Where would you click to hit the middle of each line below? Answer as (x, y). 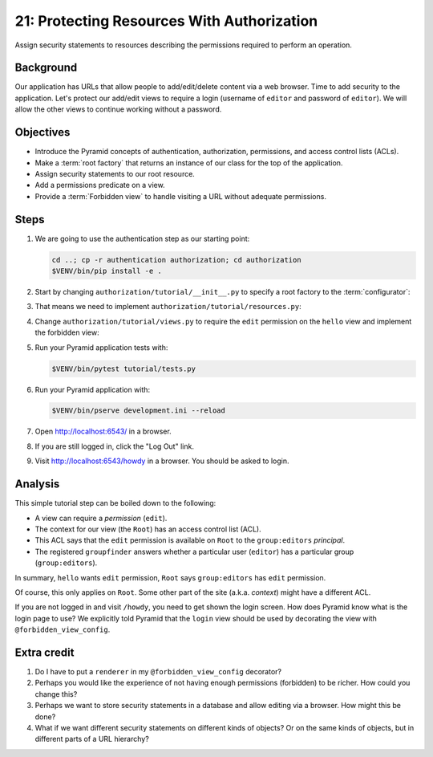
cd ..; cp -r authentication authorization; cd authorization (176, 260)
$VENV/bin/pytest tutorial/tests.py (124, 368)
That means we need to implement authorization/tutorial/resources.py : (168, 307)
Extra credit (45, 652)
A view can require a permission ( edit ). (101, 518)
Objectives (42, 132)
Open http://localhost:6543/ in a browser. (103, 431)
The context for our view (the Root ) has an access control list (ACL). (148, 529)
